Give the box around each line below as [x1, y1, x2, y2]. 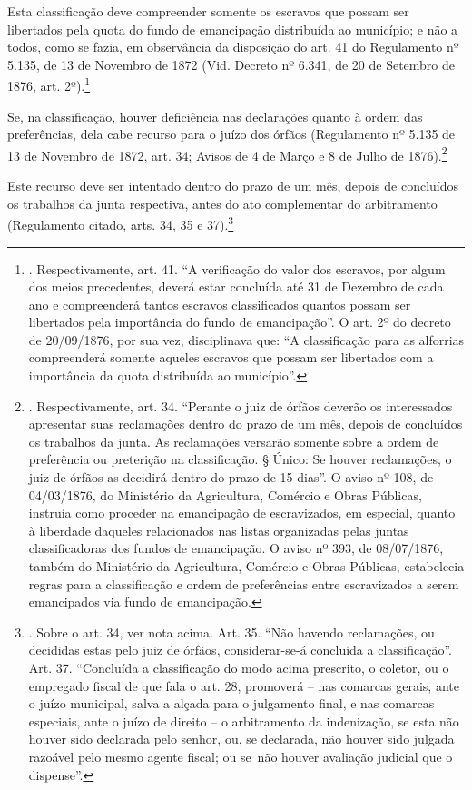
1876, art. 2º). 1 [7, 74, 91, 95]
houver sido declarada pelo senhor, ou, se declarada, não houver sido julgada [28, 729, 455, 748]
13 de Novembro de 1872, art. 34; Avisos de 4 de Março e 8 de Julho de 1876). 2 [7, 143, 447, 164]
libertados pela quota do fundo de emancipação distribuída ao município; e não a [7, 19, 458, 38]
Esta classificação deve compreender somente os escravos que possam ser [7, 2, 409, 20]
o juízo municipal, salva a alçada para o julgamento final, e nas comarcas [28, 694, 435, 713]
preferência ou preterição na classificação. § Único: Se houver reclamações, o [28, 449, 452, 469]
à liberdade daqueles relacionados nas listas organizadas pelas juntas [28, 520, 409, 539]
